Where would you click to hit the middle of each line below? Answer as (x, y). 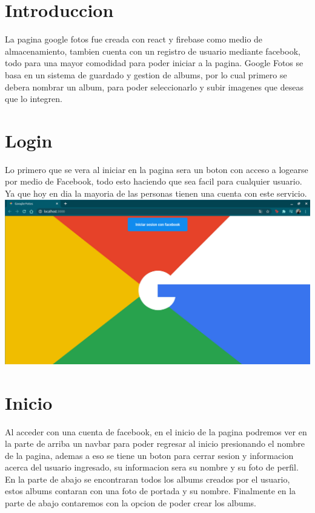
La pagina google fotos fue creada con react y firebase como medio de (134, 39)
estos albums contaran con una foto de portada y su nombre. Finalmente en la (151, 491)
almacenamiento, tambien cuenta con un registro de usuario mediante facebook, (153, 51)
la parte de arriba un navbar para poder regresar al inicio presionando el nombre (155, 443)
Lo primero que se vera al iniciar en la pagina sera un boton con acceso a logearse (157, 169)
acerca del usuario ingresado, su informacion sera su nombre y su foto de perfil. (152, 467)
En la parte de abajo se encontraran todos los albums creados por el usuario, (148, 479)
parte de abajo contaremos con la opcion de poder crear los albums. (131, 503)
